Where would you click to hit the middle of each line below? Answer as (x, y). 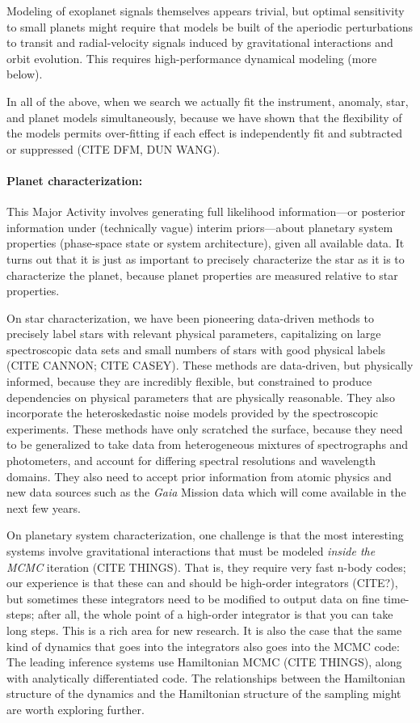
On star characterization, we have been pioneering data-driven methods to (190, 317)
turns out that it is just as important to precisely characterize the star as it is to (206, 258)
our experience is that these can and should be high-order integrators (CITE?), (202, 583)
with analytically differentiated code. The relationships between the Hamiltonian (206, 677)
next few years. (44, 507)
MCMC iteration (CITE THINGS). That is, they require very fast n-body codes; (206, 567)
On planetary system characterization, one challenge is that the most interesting (205, 535)
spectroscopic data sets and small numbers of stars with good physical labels (196, 349)
